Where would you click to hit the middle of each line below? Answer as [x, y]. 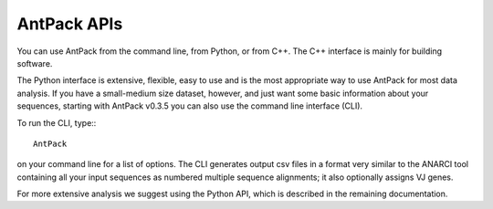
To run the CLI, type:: [57, 122]
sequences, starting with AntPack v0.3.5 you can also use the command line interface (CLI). [190, 106]
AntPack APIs [70, 24]
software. [35, 63]
